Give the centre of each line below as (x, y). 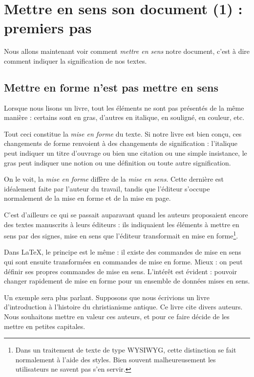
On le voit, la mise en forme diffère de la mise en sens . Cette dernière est (114, 179)
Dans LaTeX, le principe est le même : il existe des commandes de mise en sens (123, 252)
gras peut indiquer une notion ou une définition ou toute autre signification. (117, 162)
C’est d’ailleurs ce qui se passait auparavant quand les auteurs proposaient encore (126, 215)
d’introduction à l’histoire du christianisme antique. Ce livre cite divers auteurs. (123, 307)
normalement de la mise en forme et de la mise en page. (87, 198)
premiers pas (48, 28)
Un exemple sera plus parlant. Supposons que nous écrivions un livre (107, 297)
